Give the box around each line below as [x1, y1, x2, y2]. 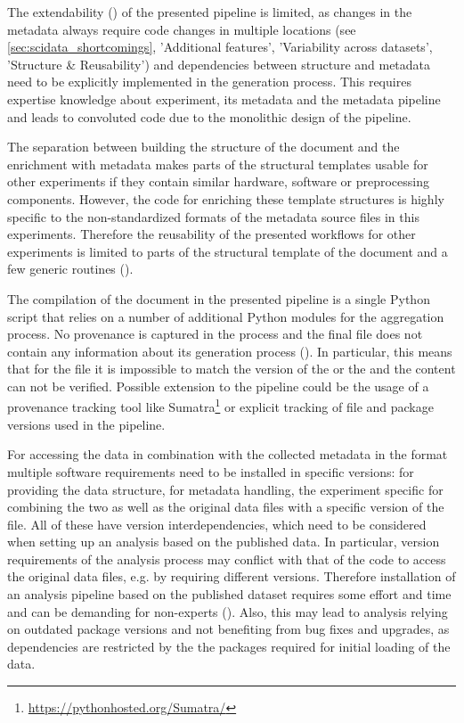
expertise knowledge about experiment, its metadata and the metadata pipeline [7, 89, 441, 108]
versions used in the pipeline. [7, 415, 166, 433]
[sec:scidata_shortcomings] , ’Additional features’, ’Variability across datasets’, [7, 37, 433, 56]
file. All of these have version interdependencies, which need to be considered [7, 514, 427, 533]
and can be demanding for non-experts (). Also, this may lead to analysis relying [7, 602, 448, 620]
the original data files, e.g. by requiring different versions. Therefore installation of [7, 567, 456, 586]
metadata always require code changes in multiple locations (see [7, 20, 356, 38]
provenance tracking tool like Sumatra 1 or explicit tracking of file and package [7, 395, 434, 416]
